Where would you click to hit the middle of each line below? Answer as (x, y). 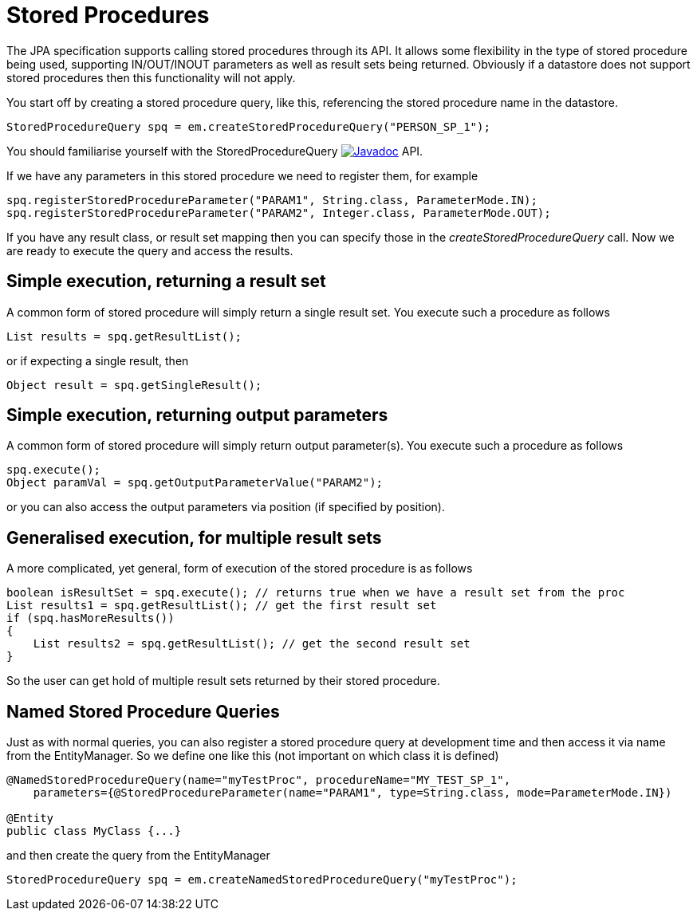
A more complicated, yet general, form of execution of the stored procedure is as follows (240, 569)
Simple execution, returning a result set (166, 281)
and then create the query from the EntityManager (138, 856)
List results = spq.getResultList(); (124, 336)
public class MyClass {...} (94, 831)
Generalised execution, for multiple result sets (194, 537)
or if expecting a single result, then (98, 360)
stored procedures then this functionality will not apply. (151, 77)
